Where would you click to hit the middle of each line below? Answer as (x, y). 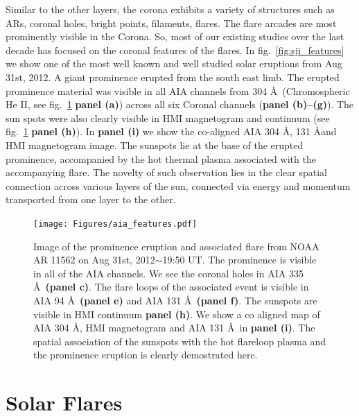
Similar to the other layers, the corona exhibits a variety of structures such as (170, 9)
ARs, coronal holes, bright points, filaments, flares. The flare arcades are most (171, 23)
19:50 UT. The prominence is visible (239, 260)
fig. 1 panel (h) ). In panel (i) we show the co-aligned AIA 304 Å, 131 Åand (171, 131)
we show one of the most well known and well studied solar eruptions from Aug (174, 63)
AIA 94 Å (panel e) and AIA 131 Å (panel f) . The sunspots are (175, 300)
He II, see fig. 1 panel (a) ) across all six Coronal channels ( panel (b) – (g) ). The (180, 104)
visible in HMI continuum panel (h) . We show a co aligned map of (177, 314)
